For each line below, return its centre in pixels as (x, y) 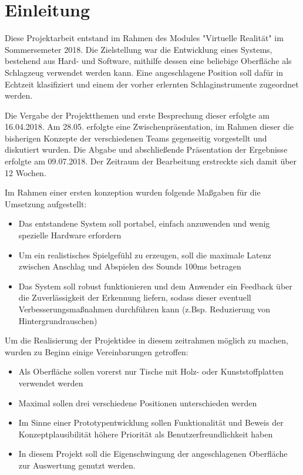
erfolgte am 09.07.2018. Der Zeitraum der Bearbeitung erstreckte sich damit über (151, 161)
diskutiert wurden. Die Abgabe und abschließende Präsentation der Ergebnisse (146, 149)
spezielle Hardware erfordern (70, 235)
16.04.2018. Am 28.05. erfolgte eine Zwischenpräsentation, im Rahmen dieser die (149, 127)
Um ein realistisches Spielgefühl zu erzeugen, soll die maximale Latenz (145, 255)
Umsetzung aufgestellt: (46, 203)
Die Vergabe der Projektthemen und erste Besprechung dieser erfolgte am (137, 115)
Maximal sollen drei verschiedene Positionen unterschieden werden (138, 402)
